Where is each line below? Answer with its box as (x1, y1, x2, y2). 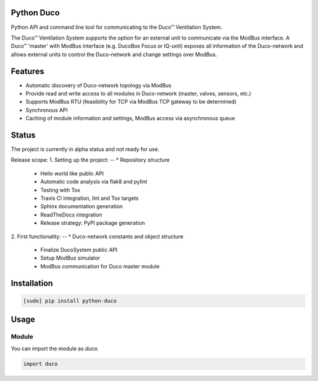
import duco (23, 360, 58, 367)
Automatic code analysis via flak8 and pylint (40, 178, 147, 185)
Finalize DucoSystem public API (40, 246, 118, 253)
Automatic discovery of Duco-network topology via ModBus (25, 81, 172, 88)
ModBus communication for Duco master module (40, 262, 160, 270)
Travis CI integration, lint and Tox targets (40, 195, 139, 202)
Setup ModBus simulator (40, 254, 100, 262)
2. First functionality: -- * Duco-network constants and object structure (11, 233, 184, 240)
